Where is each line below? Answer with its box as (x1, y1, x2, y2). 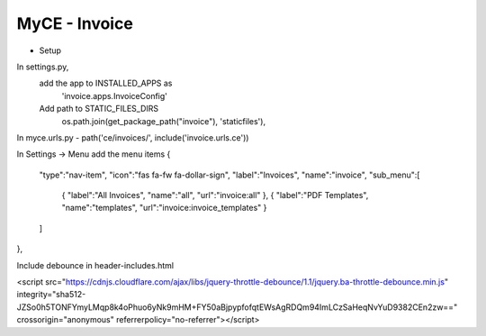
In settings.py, (16, 61, 69, 72)
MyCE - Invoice (16, 14, 134, 33)
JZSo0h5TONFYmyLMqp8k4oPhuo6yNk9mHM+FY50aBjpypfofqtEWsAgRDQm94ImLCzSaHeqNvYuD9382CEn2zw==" (16, 302, 458, 313)
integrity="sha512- (16, 289, 86, 300)
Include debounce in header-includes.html (16, 259, 175, 270)
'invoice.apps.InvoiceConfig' (61, 90, 168, 101)
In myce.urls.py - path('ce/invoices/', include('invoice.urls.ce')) (16, 132, 249, 143)
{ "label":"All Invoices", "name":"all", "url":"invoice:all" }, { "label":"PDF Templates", (61, 190, 369, 201)
